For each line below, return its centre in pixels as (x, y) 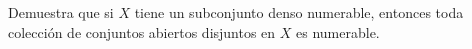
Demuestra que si (61, 12)
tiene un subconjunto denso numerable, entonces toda (299, 12)
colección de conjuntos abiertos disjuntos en (142, 31)
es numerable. (338, 31)
